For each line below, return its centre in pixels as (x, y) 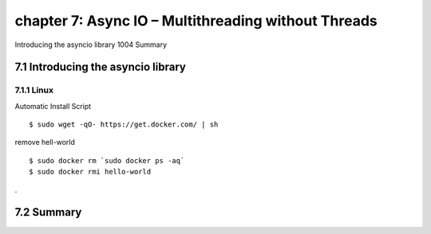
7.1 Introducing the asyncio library (101, 67)
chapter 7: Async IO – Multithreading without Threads (196, 21)
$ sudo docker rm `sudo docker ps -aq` (107, 160)
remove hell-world (45, 142)
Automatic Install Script (53, 106)
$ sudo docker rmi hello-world (90, 172)
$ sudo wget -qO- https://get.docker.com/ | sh (124, 125)
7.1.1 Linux (34, 90)
